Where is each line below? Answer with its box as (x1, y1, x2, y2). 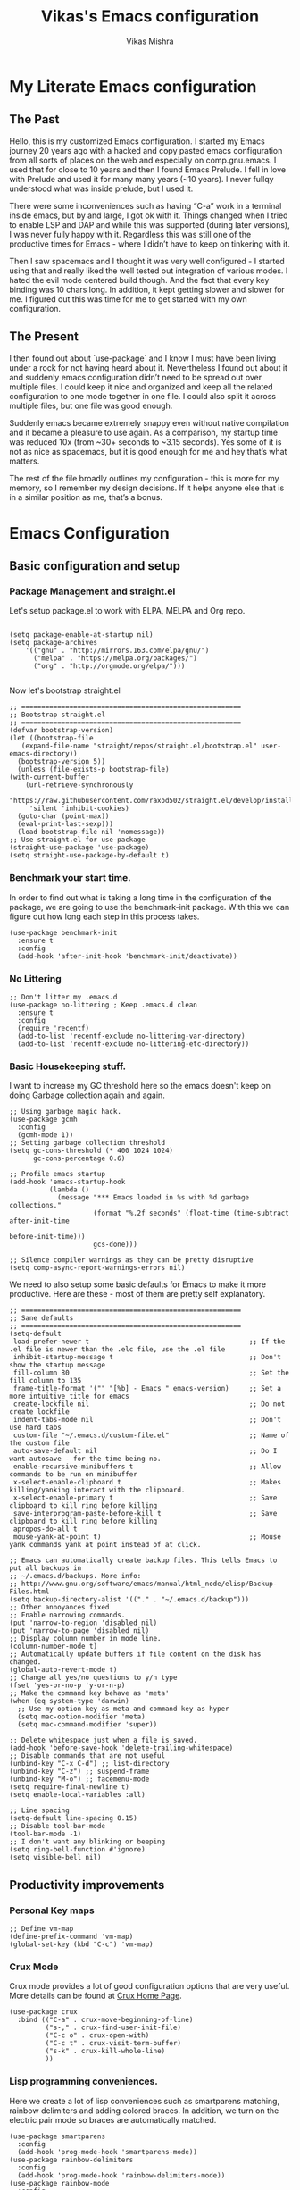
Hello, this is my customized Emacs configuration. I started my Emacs (9, 136, 265, 146)
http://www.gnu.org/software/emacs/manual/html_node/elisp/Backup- (21, 1579, 278, 1589)
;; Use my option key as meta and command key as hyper (17, 1704, 229, 1714)
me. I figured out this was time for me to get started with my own (9, 293, 247, 305)
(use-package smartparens (9, 2132, 105, 2141)
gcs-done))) (93, 1240, 138, 1250)
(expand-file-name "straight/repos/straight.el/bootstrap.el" (21, 741, 257, 751)
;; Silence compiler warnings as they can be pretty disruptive (9, 1256, 254, 1265)
